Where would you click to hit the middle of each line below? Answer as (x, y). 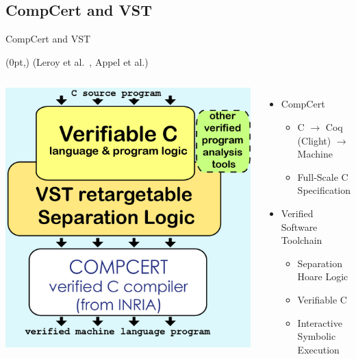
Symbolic (317, 336)
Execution (318, 349)
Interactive (320, 322)
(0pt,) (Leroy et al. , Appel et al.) (77, 61)
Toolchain (302, 240)
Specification (324, 190)
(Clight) (314, 140)
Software (299, 226)
